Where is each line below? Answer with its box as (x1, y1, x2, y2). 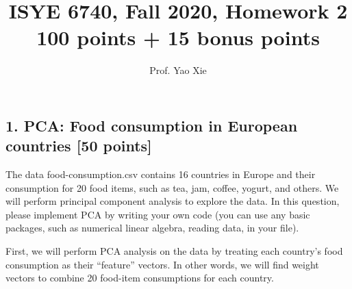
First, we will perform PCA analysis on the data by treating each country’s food (5, 244, 343, 258)
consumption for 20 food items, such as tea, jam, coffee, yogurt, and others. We (5, 180, 339, 194)
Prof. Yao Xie (149, 63, 207, 77)
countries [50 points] (5, 135, 152, 156)
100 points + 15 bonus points (36, 23, 320, 51)
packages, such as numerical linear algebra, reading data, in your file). (5, 221, 299, 235)
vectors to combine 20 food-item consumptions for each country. (5, 271, 274, 285)
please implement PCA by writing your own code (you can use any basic (5, 207, 310, 221)
